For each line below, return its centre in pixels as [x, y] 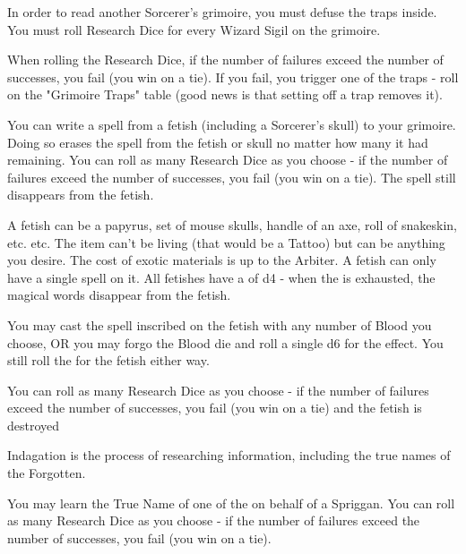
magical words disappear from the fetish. [119, 295]
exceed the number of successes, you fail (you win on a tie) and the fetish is [215, 408]
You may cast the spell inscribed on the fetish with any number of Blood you [220, 324]
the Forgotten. [47, 473]
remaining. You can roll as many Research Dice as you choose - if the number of [228, 160]
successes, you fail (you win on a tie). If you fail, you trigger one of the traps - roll [233, 77]
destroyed [34, 425]
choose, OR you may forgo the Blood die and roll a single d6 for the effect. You [225, 342]
